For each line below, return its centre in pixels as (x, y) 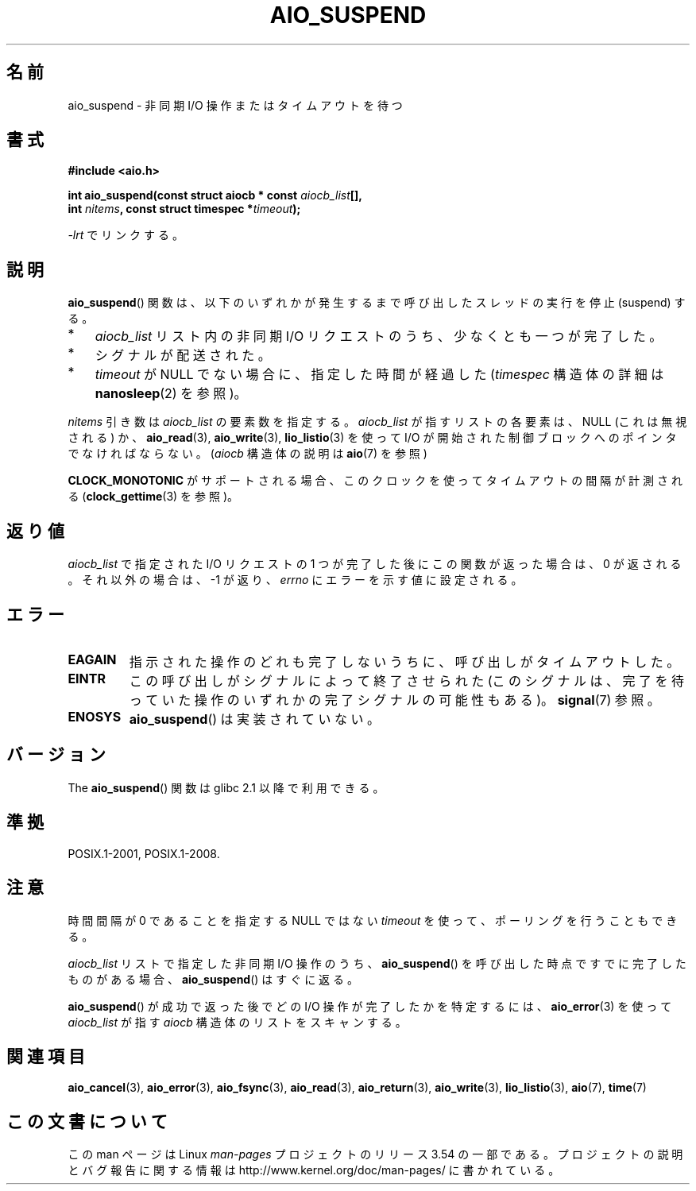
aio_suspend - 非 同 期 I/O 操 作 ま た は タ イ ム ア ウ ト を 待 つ (235, 105)
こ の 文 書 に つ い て (87, 1121)
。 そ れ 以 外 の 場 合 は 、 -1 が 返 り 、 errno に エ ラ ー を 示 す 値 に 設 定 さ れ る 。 (295, 580)
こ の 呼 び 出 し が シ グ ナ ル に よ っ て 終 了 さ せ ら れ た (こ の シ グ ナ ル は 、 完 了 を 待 (407, 681)
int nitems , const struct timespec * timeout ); (184, 209)
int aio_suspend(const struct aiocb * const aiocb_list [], (215, 195)
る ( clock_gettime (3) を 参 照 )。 (153, 497)
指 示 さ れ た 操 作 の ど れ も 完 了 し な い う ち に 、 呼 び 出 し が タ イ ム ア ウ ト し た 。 (404, 661)
